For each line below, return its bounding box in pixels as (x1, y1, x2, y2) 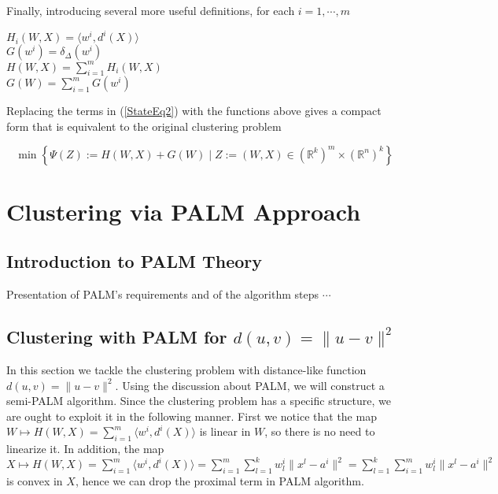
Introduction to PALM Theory (6, 249, 262, 273)
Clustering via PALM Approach (6, 195, 361, 227)
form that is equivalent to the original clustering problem (6, 117, 282, 134)
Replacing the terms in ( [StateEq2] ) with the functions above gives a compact (6, 102, 382, 119)
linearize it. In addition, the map (6, 440, 164, 457)
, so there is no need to (264, 423, 375, 440)
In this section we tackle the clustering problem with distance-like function (6, 361, 367, 377)
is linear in (199, 423, 251, 440)
